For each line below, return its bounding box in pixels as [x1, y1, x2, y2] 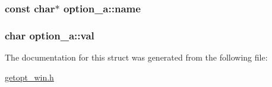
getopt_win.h [5, 71, 54, 83]
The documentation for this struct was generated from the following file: [5, 51, 268, 63]
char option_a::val [5, 28, 94, 42]
